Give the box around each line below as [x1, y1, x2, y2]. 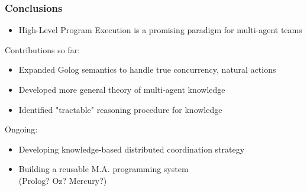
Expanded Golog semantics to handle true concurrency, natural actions [18, 63, 276, 76]
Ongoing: [5, 123, 38, 135]
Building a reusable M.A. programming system [18, 163, 189, 175]
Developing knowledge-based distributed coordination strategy [18, 143, 245, 155]
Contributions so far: [5, 43, 80, 56]
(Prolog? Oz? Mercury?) [18, 174, 107, 186]
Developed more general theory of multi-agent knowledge [18, 83, 225, 95]
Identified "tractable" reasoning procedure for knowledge [18, 103, 222, 115]
